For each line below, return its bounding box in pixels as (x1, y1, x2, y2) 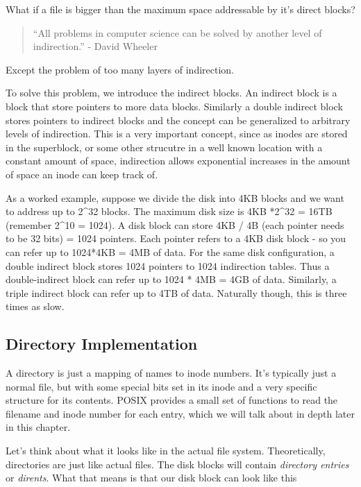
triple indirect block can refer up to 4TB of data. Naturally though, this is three (6, 285, 347, 300)
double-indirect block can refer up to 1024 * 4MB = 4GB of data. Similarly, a (6, 272, 337, 287)
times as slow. (6, 299, 65, 314)
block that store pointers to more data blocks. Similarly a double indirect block (6, 99, 343, 113)
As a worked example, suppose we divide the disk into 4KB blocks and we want (6, 190, 344, 205)
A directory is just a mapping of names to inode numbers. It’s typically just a (6, 366, 337, 380)
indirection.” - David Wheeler (33, 39, 158, 53)
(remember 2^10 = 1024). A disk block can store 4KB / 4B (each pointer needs (6, 217, 344, 232)
